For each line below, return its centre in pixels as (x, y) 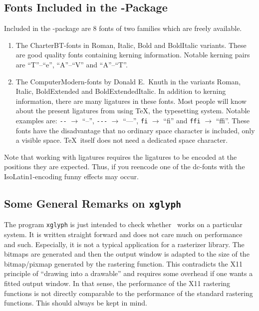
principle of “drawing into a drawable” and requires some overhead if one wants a (129, 273)
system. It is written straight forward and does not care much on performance (123, 234)
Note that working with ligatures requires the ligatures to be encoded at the (121, 156)
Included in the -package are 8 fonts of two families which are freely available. (123, 28)
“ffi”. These (233, 120)
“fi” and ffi (182, 120)
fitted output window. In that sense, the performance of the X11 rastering (117, 283)
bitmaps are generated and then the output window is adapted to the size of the (127, 254)
